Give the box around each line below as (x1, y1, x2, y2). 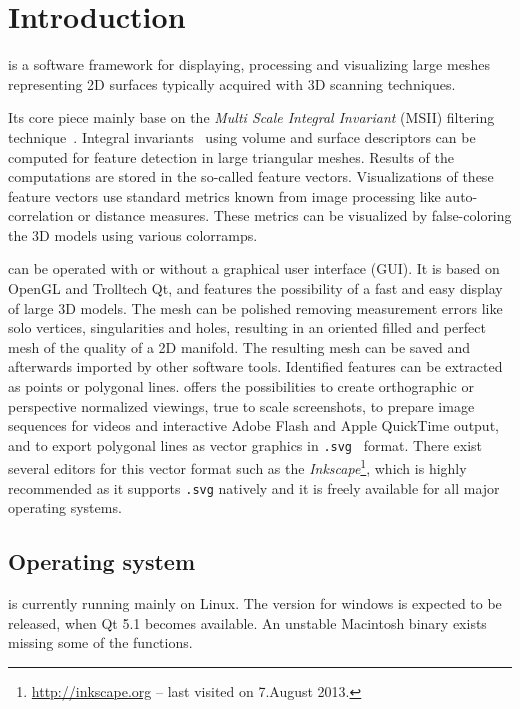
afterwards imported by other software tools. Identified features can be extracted (8, 356, 503, 377)
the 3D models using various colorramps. (8, 224, 258, 245)
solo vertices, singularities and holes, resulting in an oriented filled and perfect (8, 317, 486, 338)
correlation (8, 205, 74, 226)
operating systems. (8, 497, 122, 518)
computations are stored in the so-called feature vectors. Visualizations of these (8, 166, 494, 187)
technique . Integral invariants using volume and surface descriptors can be (8, 126, 476, 147)
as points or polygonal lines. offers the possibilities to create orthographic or (8, 376, 474, 397)
